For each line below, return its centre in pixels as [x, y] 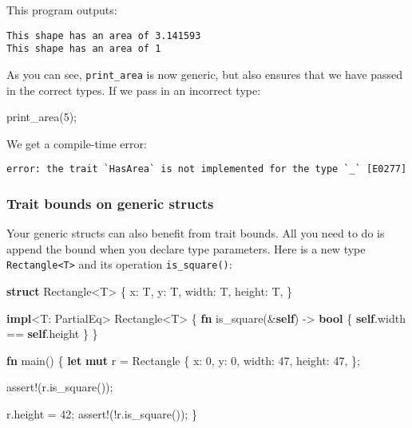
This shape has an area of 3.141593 [104, 35]
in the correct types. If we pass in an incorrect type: [134, 90]
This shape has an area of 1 [84, 49]
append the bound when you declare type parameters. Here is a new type [186, 248]
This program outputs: [62, 10]
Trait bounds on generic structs [110, 203]
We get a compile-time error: [77, 143]
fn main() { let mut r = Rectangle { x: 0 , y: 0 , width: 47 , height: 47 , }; [183, 360]
